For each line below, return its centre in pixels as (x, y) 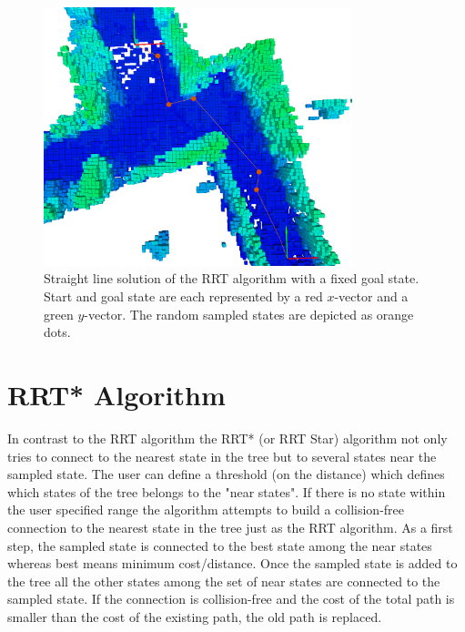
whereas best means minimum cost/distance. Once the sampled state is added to (232, 563)
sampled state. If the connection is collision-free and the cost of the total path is (231, 599)
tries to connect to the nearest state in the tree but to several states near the (222, 456)
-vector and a (371, 296)
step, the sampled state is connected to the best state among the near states (220, 545)
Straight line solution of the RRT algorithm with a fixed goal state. (232, 278)
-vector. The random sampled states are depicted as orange (249, 314)
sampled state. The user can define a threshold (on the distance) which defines (226, 474)
